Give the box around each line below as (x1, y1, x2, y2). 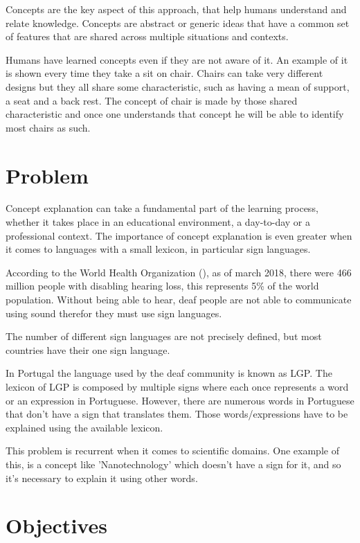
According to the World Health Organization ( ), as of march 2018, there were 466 (6, 265, 352, 279)
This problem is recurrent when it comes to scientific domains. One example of (6, 443, 339, 458)
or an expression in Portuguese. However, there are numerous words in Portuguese (6, 393, 354, 407)
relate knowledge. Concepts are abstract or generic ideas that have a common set (6, 15, 350, 30)
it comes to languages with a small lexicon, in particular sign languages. (6, 242, 311, 256)
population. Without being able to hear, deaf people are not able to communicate (6, 292, 352, 307)
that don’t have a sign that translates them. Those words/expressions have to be (6, 407, 348, 421)
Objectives (6, 511, 107, 540)
